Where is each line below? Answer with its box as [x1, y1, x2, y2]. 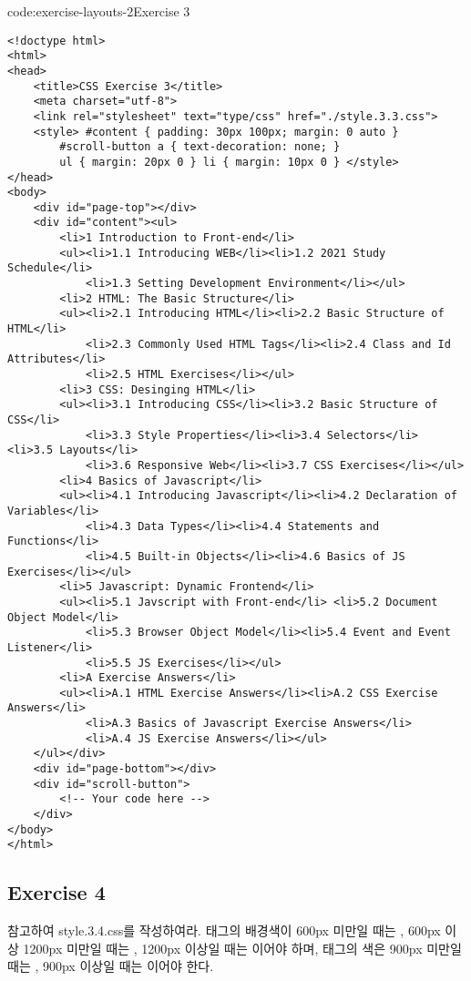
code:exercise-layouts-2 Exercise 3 [7, 2, 190, 20]
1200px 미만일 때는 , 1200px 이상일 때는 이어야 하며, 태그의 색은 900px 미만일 [23, 938, 462, 957]
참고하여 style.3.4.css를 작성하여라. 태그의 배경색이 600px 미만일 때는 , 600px [7, 921, 441, 940]
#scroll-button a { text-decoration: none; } [59, 140, 341, 154]
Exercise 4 [7, 878, 106, 906]
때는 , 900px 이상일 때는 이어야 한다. [7, 956, 214, 976]
